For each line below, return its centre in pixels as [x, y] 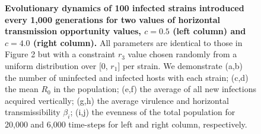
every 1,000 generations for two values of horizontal [112, 19]
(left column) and [209, 31]
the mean [22, 89]
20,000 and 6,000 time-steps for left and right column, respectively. [126, 124]
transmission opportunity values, [73, 31]
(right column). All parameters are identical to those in [138, 42]
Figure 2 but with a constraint [60, 54]
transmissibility [33, 112]
